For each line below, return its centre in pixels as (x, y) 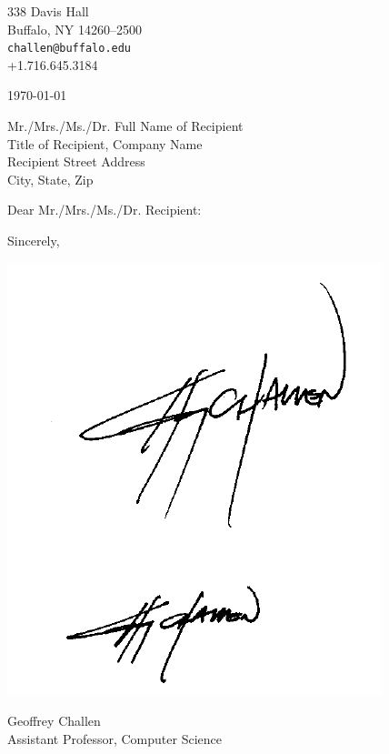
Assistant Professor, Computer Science (115, 738)
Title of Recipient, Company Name (105, 143)
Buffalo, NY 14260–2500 (75, 29)
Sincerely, (34, 240)
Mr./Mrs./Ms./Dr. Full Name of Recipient (125, 126)
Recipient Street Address (76, 161)
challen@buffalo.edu (70, 49)
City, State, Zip (50, 179)
